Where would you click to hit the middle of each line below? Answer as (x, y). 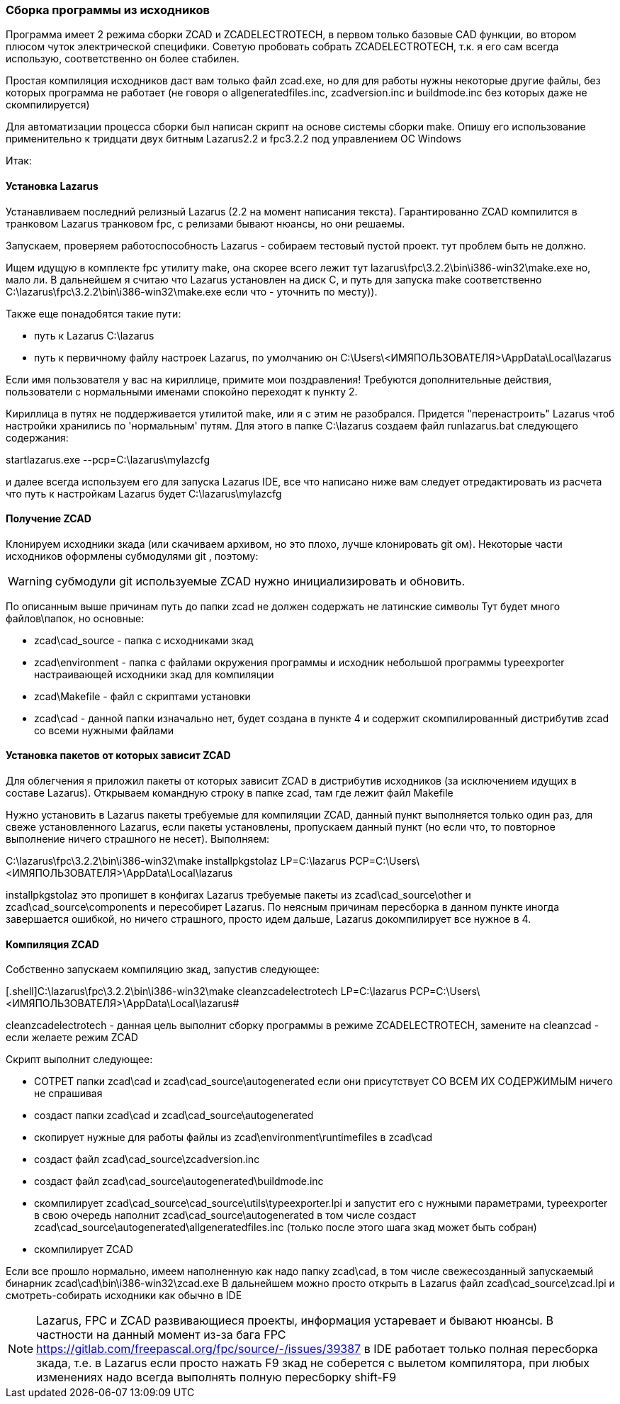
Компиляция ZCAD (52, 944)
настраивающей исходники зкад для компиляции (154, 674)
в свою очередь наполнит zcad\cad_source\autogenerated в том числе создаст (225, 1215)
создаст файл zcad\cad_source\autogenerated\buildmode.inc (179, 1181)
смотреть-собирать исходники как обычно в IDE (124, 1296)
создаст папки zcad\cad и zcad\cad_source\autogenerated (174, 1116)
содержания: (37, 437)
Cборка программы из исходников (108, 10)
